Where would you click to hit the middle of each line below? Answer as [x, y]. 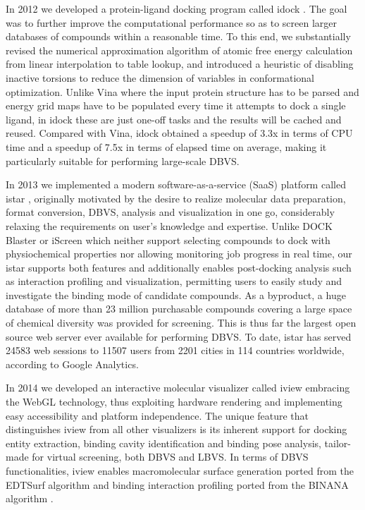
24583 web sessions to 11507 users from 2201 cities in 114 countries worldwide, [175, 350]
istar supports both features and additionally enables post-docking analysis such [179, 267]
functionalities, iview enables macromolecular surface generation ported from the [180, 470]
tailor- [338, 443]
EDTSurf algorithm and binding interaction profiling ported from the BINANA [177, 484]
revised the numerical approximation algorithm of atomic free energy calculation [179, 50]
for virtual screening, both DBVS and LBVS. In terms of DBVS [170, 457]
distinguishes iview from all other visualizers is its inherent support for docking [177, 429]
